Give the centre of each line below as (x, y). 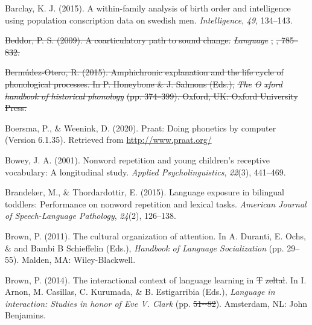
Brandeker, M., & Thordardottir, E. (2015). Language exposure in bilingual (145, 192)
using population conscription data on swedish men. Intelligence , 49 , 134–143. (149, 20)
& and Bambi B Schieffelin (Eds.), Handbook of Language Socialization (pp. (145, 248)
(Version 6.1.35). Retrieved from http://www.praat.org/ (108, 140)
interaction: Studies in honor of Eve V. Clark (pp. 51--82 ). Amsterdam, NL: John (156, 303)
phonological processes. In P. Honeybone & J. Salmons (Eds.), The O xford (144, 84)
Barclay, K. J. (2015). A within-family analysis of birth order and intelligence (148, 8)
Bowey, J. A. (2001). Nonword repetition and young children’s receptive (137, 159)
